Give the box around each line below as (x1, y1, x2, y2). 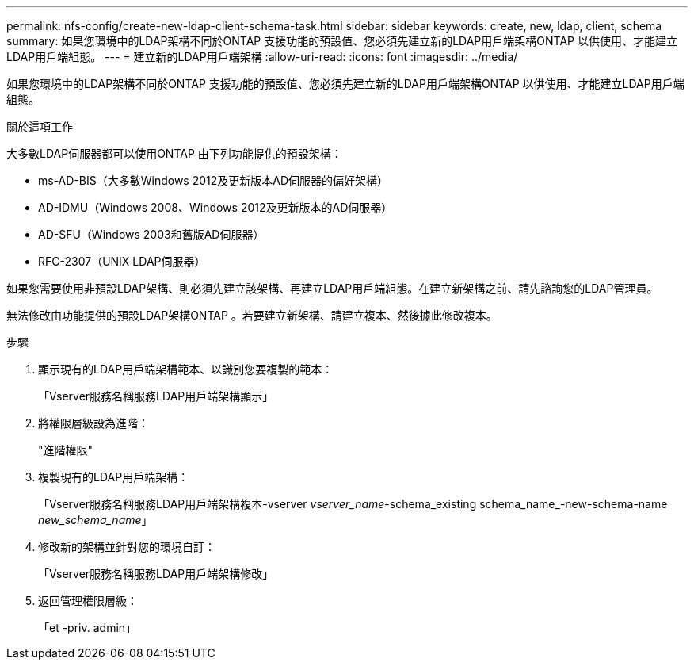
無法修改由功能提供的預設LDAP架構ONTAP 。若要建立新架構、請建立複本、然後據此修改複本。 (6, 308, 498, 322)
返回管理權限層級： (38, 594, 138, 607)
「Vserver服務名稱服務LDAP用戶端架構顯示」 (38, 389, 274, 403)
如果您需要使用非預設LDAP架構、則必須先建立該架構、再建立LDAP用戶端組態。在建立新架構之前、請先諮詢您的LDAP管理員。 (6, 281, 658, 295)
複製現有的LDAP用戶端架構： (38, 470, 189, 484)
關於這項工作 (6, 120, 73, 133)
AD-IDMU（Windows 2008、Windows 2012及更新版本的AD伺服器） (38, 201, 393, 214)
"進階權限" (38, 443, 93, 457)
